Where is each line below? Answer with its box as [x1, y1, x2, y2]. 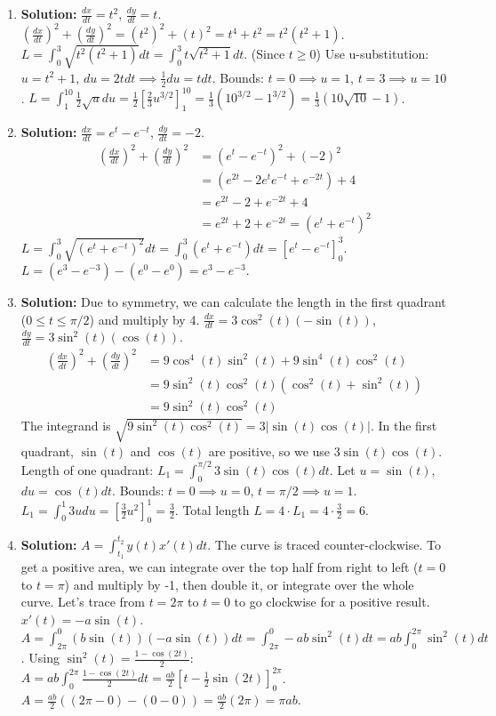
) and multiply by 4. [89, 310, 200, 328]
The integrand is [20, 416, 111, 435]
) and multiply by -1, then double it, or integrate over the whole [64, 575, 414, 593]
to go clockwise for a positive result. [234, 592, 430, 611]
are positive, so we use [208, 441, 331, 460]
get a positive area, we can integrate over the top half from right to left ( [20, 558, 419, 576]
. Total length [174, 500, 250, 519]
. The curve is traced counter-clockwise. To [207, 535, 441, 553]
